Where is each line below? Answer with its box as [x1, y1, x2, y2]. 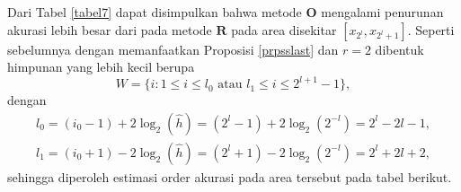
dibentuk [375, 39, 424, 58]
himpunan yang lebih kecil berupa [7, 57, 195, 76]
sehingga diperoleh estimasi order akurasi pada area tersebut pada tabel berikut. [7, 167, 452, 186]
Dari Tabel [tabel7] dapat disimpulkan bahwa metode [7, 3, 302, 21]
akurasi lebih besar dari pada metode [7, 20, 212, 39]
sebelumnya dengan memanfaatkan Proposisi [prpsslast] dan [7, 39, 339, 58]
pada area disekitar [231, 20, 337, 39]
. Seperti [407, 20, 455, 39]
